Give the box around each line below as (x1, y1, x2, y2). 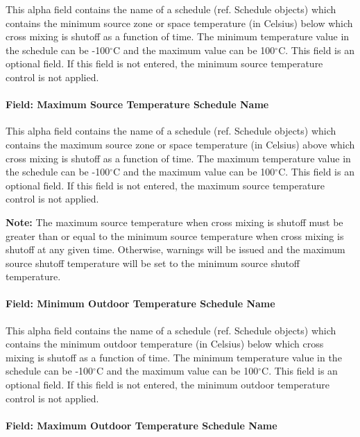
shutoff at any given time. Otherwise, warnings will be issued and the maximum (6, 242, 345, 257)
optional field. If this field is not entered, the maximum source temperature (6, 178, 325, 192)
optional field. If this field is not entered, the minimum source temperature (6, 56, 323, 71)
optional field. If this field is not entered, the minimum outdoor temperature (6, 377, 330, 392)
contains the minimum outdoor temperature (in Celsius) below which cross (6, 336, 324, 351)
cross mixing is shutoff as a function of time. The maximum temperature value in (6, 151, 351, 165)
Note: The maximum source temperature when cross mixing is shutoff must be (6, 214, 343, 229)
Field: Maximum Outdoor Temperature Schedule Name (6, 418, 277, 432)
